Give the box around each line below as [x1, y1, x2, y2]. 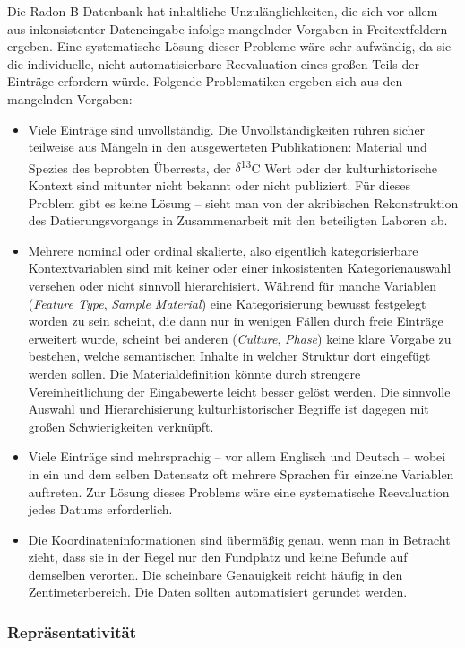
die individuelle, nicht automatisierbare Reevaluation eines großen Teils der [7, 54, 419, 73]
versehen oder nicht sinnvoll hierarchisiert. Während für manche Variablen [28, 276, 436, 294]
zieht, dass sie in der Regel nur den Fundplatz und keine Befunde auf [28, 547, 408, 566]
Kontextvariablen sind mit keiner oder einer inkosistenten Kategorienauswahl [28, 258, 452, 277]
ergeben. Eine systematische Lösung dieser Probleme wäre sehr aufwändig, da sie [7, 37, 452, 56]
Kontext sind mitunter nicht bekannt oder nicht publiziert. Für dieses [28, 176, 410, 194]
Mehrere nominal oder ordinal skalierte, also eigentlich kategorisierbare [28, 241, 418, 259]
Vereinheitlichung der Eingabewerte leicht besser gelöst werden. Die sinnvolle [28, 381, 451, 400]
